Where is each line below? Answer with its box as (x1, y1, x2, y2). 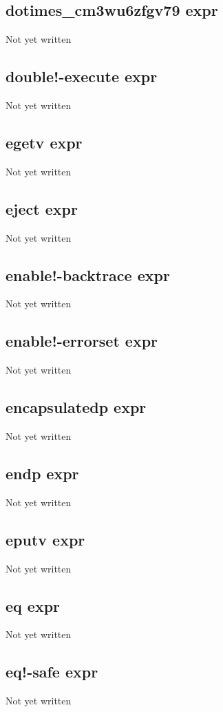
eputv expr (6, 528, 85, 550)
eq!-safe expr (6, 661, 98, 682)
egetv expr (6, 131, 83, 153)
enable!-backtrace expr (6, 264, 170, 285)
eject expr (6, 198, 78, 219)
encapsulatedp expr (6, 396, 147, 418)
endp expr (6, 462, 79, 483)
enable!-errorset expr (6, 330, 158, 352)
